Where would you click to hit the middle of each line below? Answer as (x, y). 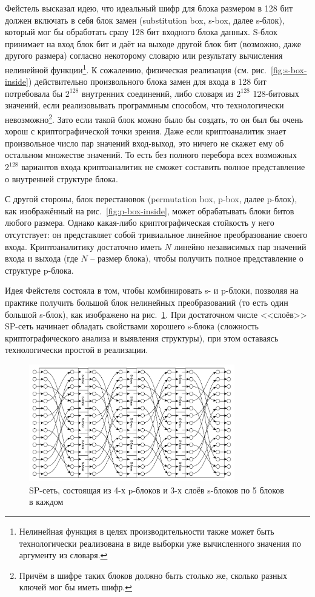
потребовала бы (34, 93)
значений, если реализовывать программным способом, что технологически (144, 105)
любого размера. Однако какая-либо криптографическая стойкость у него (140, 223)
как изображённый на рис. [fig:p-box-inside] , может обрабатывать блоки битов (150, 210)
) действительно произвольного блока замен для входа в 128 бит (147, 81)
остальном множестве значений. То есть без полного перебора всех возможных (151, 155)
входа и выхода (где (41, 258)
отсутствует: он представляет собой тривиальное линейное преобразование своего (156, 234)
